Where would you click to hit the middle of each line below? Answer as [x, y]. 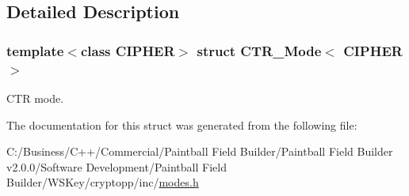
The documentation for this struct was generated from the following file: [182, 124]
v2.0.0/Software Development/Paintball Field [117, 166]
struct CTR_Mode [259, 50]
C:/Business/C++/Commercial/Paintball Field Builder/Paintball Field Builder [200, 151]
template [35, 50]
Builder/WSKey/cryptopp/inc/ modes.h [103, 182]
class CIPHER [128, 50]
